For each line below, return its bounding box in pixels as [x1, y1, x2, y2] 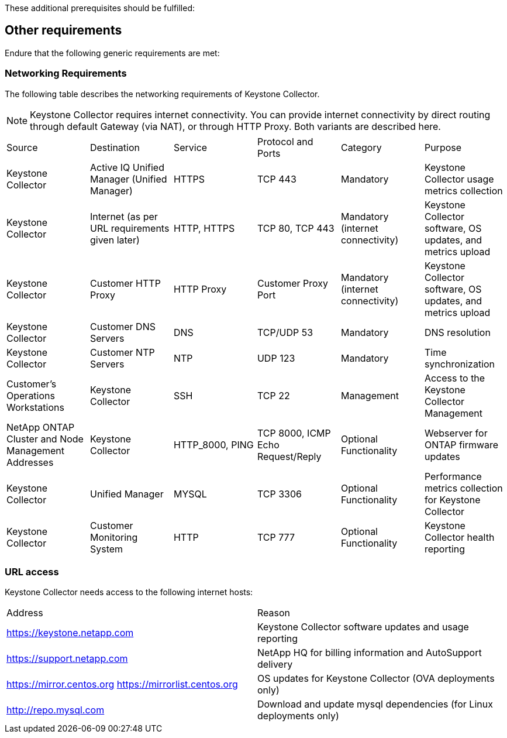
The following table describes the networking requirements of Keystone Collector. [5, 88, 320, 99]
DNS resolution [424, 326, 491, 338]
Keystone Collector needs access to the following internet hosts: [5, 587, 253, 598]
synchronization [424, 358, 495, 370]
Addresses [6, 456, 54, 468]
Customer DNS [89, 320, 156, 332]
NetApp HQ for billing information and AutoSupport [257, 647, 482, 659]
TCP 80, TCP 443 [257, 222, 334, 234]
